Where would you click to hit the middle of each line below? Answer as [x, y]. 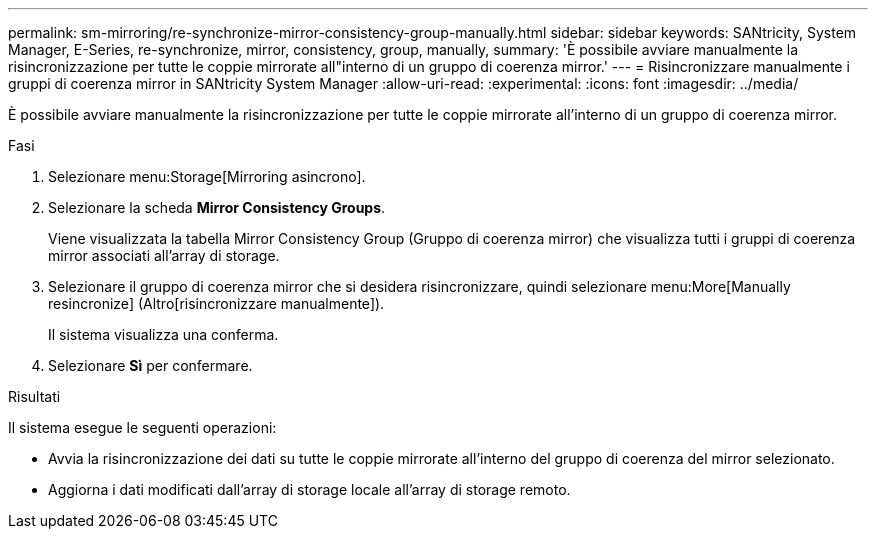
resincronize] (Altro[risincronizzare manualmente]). [216, 303]
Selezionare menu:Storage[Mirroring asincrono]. [207, 176]
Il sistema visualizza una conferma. [163, 334]
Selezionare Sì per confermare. [150, 365]
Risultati [34, 396]
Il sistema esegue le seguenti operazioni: [142, 427]
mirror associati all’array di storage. [164, 255]
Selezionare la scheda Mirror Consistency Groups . [217, 207]
